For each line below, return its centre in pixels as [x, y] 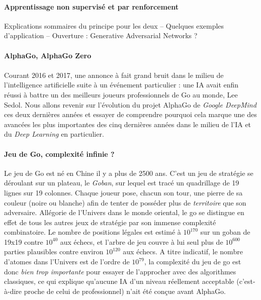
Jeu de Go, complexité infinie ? [59, 154]
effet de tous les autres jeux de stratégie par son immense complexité [110, 222]
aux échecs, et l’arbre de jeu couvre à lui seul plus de [142, 241]
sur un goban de [225, 232]
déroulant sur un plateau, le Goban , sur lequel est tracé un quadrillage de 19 [122, 183]
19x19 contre [24, 241]
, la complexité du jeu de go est [193, 262]
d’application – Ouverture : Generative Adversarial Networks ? [101, 35]
